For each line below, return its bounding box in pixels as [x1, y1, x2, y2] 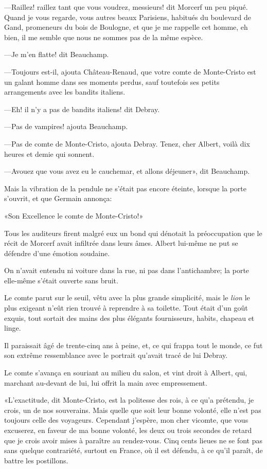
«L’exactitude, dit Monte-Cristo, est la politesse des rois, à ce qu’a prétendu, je [4, 394, 254, 405]
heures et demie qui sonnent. [4, 148, 95, 159]
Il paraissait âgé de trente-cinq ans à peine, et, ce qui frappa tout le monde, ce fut [4, 339, 263, 350]
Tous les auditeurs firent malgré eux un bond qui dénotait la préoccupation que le [4, 227, 262, 238]
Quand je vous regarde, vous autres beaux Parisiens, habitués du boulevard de [4, 11, 252, 22]
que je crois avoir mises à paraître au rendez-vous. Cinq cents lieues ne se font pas [4, 435, 263, 445]
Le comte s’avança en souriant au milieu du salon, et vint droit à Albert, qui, [4, 367, 247, 378]
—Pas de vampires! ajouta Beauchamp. [4, 121, 128, 132]
